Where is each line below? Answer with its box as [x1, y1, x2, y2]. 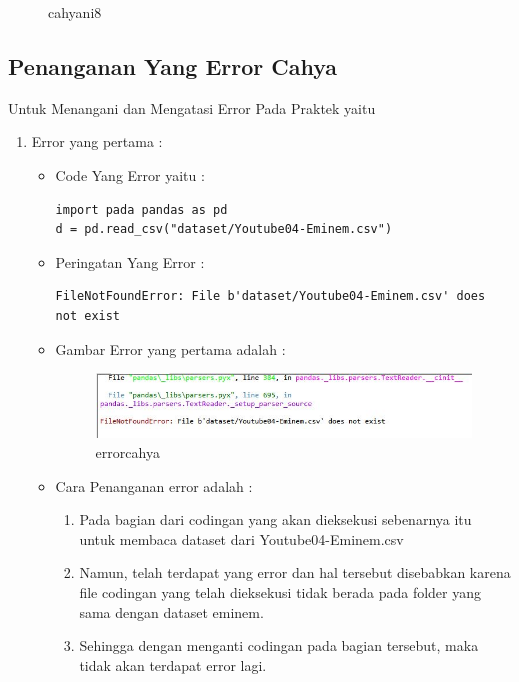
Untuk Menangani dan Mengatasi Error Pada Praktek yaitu [8, 97, 376, 118]
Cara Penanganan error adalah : [55, 475, 253, 496]
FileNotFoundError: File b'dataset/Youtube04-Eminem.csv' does [55, 289, 486, 304]
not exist [55, 308, 121, 323]
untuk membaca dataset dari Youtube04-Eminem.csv [79, 528, 404, 549]
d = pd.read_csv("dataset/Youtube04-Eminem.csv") [55, 222, 393, 237]
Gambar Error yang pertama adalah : [55, 338, 286, 359]
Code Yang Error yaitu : [55, 164, 205, 185]
